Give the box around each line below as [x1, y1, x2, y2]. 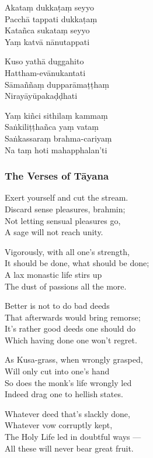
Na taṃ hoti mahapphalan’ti [5, 143, 107, 156]
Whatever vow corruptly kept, [5, 419, 113, 431]
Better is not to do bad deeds [5, 299, 110, 312]
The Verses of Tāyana [5, 168, 109, 183]
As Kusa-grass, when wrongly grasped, [5, 353, 143, 366]
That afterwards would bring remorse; [5, 311, 141, 323]
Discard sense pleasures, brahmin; [5, 202, 126, 215]
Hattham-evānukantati [5, 66, 86, 78]
